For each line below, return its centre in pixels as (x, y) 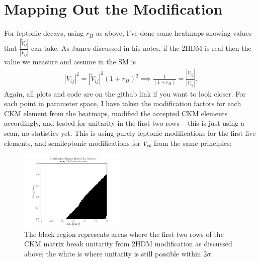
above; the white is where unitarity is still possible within (113, 254)
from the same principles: (193, 143)
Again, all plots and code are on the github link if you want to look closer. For (125, 93)
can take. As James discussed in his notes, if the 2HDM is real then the (141, 48)
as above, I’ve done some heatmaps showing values (174, 33)
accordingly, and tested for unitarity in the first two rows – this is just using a (124, 123)
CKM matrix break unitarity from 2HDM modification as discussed (128, 244)
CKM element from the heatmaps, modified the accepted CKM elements (116, 113)
